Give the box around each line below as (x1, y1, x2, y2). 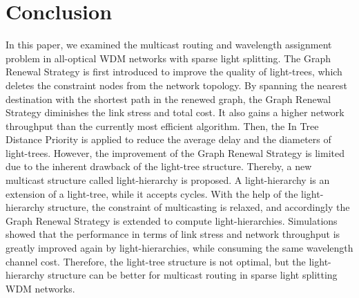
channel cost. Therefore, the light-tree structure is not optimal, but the (6, 254, 306, 268)
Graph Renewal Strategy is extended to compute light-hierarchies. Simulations (6, 213, 338, 227)
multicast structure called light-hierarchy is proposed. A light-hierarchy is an (6, 173, 330, 187)
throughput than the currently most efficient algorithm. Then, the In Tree (6, 118, 319, 133)
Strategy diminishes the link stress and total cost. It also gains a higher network (6, 105, 345, 120)
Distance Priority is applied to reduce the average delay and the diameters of (6, 132, 331, 147)
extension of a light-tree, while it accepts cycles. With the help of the (6, 186, 298, 201)
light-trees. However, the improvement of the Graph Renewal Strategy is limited (6, 145, 345, 160)
